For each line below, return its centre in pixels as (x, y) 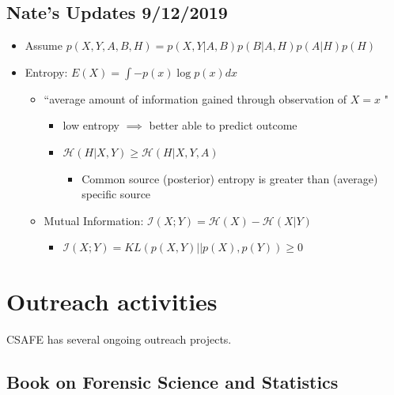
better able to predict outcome (223, 125)
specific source (116, 194)
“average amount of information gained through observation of (195, 98)
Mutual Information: (94, 220)
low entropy (91, 125)
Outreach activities (112, 301)
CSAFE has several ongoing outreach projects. (119, 339)
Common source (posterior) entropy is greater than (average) (230, 178)
